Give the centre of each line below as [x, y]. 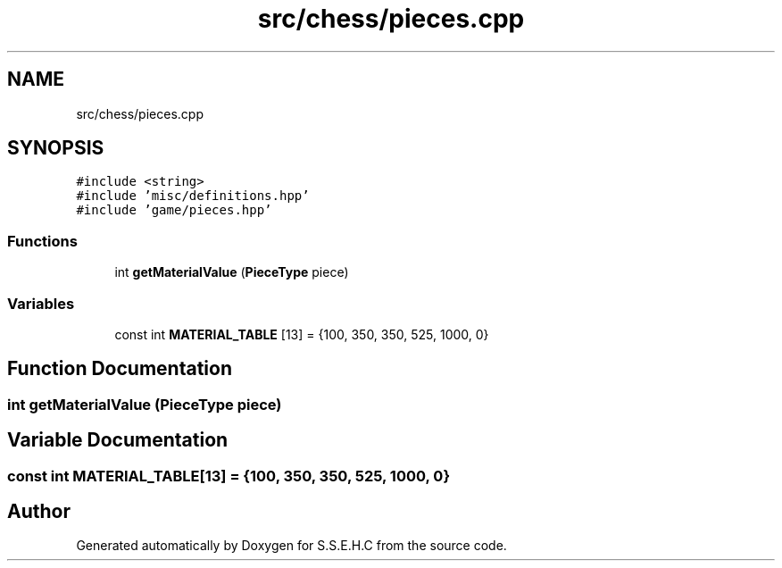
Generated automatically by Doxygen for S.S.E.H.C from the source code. [291, 546]
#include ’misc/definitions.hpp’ [193, 196]
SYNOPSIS [56, 148]
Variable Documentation [118, 440]
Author [39, 512]
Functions [42, 241]
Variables [41, 303]
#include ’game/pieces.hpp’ [174, 210]
